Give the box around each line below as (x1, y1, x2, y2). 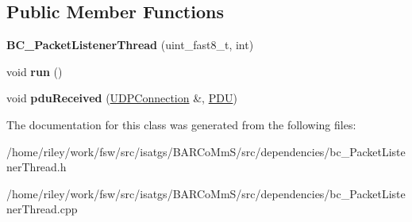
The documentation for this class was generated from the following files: (6, 116, 356, 132)
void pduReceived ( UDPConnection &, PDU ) (6, 90, 237, 106)
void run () (6, 63, 63, 79)
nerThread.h (6, 159, 67, 175)
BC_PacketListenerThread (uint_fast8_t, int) (6, 36, 254, 53)
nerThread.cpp (6, 201, 78, 217)
